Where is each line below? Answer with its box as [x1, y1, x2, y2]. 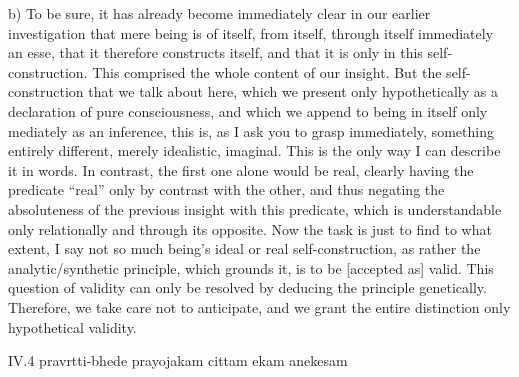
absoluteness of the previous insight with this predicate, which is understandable [8, 198, 502, 219]
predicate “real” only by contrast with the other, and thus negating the [8, 179, 445, 200]
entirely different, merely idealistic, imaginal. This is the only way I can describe [8, 140, 501, 161]
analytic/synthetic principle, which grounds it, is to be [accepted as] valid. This [8, 257, 494, 278]
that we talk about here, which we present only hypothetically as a [88, 81, 498, 102]
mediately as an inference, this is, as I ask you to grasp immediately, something [8, 120, 494, 141]
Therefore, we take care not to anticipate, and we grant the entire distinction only [8, 296, 511, 317]
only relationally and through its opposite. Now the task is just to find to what [8, 218, 492, 239]
